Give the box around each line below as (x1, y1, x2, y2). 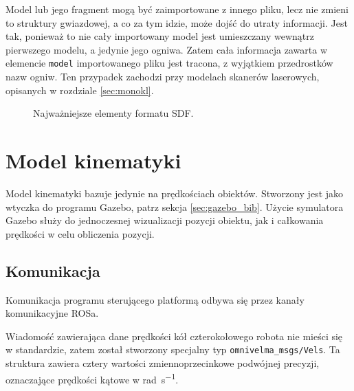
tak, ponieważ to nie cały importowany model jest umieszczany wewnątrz (5, 29, 314, 43)
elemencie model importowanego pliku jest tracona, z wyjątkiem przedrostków (5, 56, 333, 70)
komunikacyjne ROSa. (5, 306, 99, 320)
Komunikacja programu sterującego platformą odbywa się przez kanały (5, 292, 305, 306)
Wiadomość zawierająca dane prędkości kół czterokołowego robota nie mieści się (5, 328, 343, 343)
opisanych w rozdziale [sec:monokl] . (5, 82, 154, 97)
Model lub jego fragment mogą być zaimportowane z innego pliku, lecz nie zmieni (5, 2, 349, 16)
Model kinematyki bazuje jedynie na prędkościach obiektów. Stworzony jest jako (5, 186, 344, 200)
